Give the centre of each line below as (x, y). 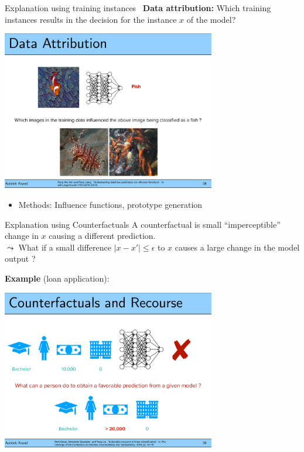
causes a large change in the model (237, 247)
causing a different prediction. (102, 236)
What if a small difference (65, 247)
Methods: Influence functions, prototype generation (110, 205)
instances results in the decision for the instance (91, 19)
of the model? (211, 19)
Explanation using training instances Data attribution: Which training (138, 8)
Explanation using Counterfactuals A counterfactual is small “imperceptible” (143, 224)
